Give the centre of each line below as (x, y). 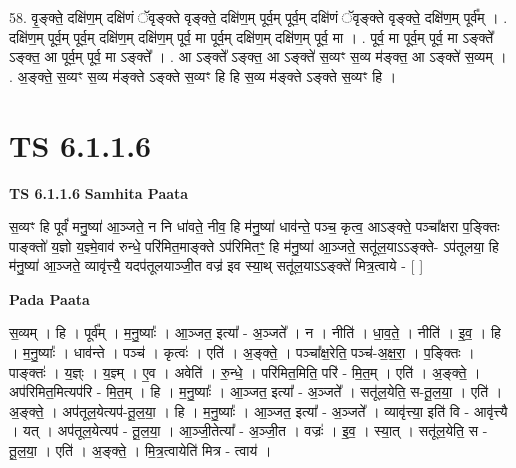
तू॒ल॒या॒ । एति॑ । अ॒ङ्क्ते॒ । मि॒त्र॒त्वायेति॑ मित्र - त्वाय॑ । (140, 450)
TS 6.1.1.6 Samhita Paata (99, 192)
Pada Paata (49, 298)
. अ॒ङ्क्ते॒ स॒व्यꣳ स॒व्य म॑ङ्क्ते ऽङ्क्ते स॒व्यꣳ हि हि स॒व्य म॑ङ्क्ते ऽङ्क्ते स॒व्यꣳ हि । (203, 75)
